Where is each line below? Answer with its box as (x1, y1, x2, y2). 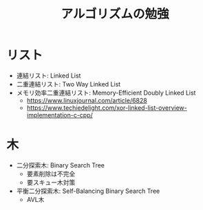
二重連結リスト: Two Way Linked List (16, 80, 121, 88)
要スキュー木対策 (26, 178, 76, 186)
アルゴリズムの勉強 (61, 6, 169, 22)
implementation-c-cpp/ (26, 110, 94, 119)
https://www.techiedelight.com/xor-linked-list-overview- (26, 104, 187, 112)
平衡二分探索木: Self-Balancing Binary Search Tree (16, 187, 160, 195)
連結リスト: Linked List (16, 71, 81, 80)
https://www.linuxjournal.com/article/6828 (26, 96, 147, 104)
